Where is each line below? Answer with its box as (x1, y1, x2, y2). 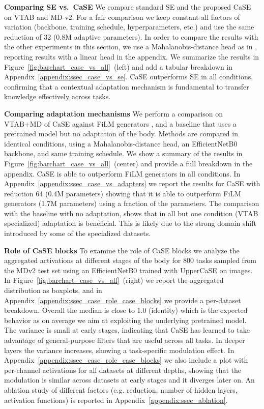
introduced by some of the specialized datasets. (4, 228, 151, 239)
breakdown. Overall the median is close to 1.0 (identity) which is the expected (4, 305, 248, 315)
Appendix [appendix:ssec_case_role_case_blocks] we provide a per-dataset (4, 295, 241, 305)
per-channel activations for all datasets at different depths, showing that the (4, 364, 242, 375)
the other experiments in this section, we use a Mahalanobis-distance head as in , (4, 41, 257, 52)
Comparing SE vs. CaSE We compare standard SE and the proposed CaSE (4, 2, 251, 12)
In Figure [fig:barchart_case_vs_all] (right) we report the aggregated (4, 275, 224, 285)
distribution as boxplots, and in (4, 285, 102, 296)
